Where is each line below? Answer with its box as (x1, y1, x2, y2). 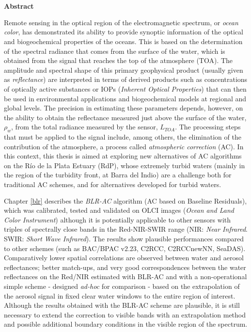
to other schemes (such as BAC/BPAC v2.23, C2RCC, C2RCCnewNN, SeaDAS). (4, 243, 246, 253)
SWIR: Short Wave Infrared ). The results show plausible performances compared (4, 234, 244, 244)
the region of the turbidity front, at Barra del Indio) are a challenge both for (4, 170, 232, 180)
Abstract (4, 1, 34, 11)
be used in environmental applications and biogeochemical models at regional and (4, 93, 247, 103)
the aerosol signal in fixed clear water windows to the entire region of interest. (4, 290, 235, 300)
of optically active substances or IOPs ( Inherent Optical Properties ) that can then (4, 83, 247, 94)
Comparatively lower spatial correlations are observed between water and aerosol (4, 253, 244, 263)
